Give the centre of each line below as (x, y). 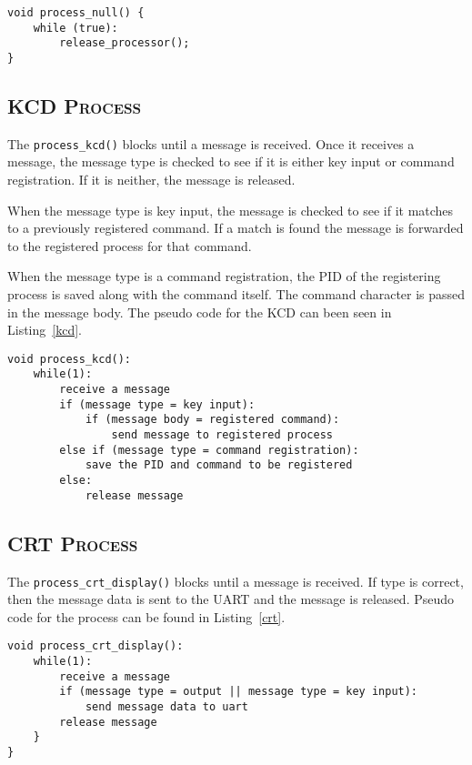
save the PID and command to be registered (219, 465)
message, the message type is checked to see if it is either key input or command (231, 161)
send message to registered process (222, 435)
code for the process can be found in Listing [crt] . (146, 616)
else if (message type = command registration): (209, 450)
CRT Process (73, 543)
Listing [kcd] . (45, 330)
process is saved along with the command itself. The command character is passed (236, 294)
